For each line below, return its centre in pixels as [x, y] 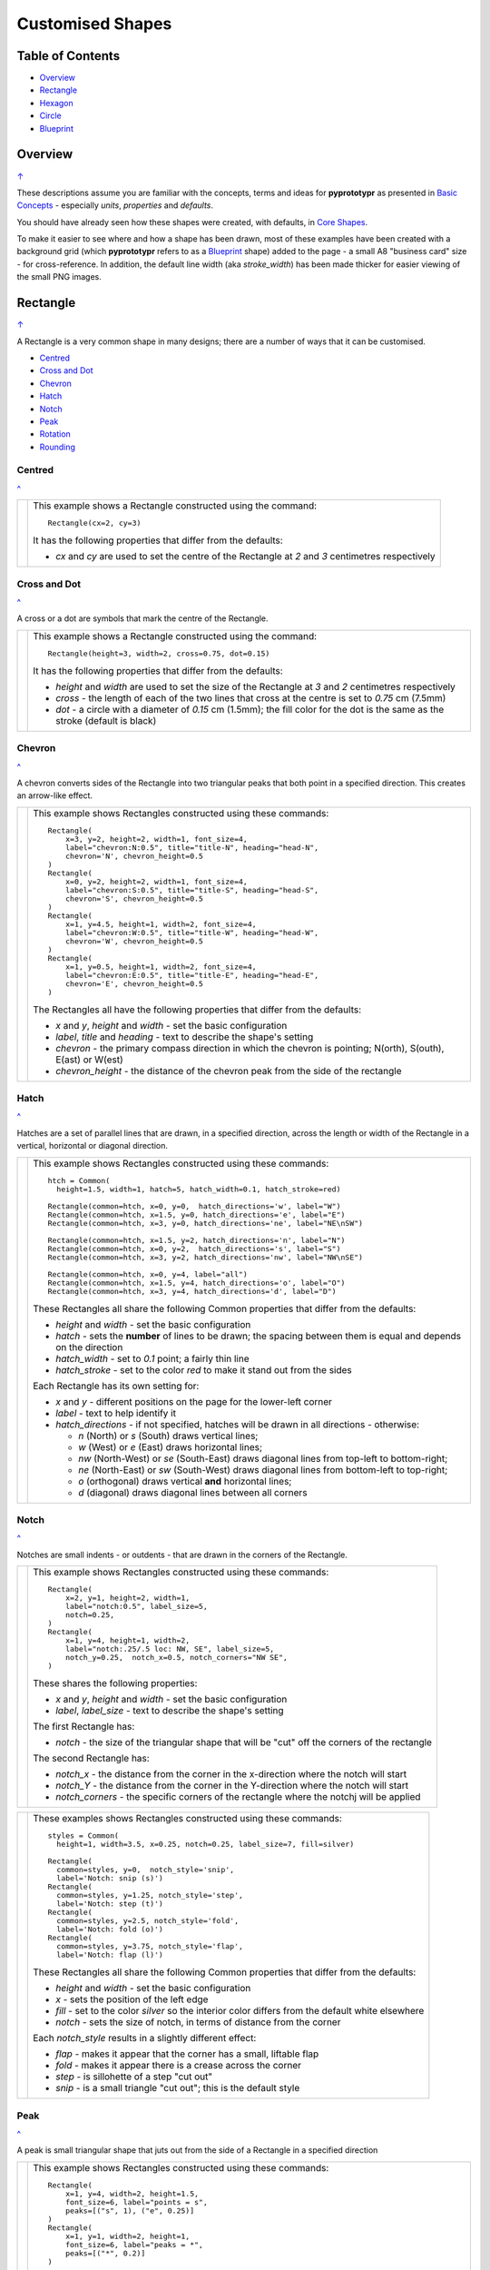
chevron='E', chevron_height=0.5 [134, 984]
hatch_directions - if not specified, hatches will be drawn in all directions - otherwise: [238, 1424]
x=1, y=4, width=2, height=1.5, [132, 2193]
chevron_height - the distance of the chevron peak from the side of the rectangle [229, 1071]
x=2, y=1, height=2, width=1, [127, 1598]
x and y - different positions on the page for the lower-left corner [194, 1401]
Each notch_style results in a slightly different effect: [145, 2038]
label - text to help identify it [116, 1413]
